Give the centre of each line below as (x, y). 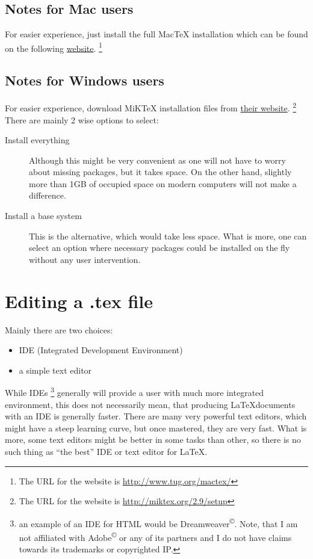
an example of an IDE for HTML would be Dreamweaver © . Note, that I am (158, 522)
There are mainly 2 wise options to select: (82, 119)
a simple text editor (55, 370)
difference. (48, 195)
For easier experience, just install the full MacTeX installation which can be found (156, 34)
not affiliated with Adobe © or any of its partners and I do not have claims (155, 536)
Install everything (37, 140)
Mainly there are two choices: (59, 329)
